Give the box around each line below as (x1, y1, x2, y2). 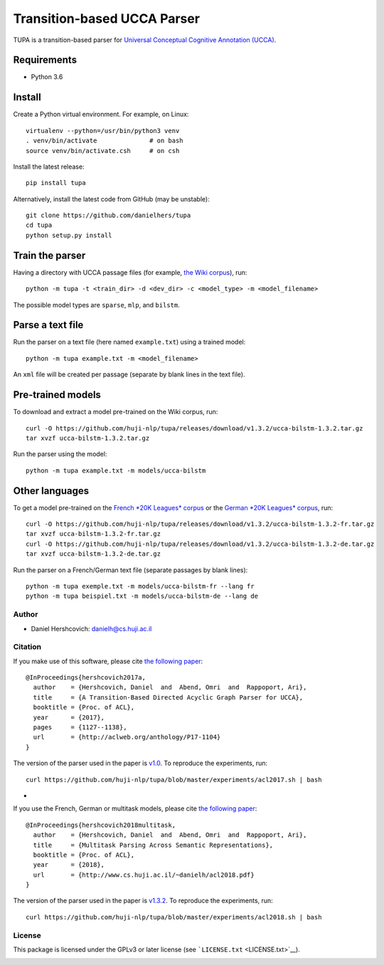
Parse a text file (13, 319, 84, 331)
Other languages (13, 485, 90, 497)
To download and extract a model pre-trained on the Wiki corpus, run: (13, 408, 218, 416)
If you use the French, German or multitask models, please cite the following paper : (13, 804, 257, 813)
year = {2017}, (33, 713, 105, 722)
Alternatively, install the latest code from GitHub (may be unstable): (13, 194, 210, 203)
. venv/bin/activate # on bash (26, 137, 184, 145)
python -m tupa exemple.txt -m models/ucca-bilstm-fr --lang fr (26, 582, 255, 590)
